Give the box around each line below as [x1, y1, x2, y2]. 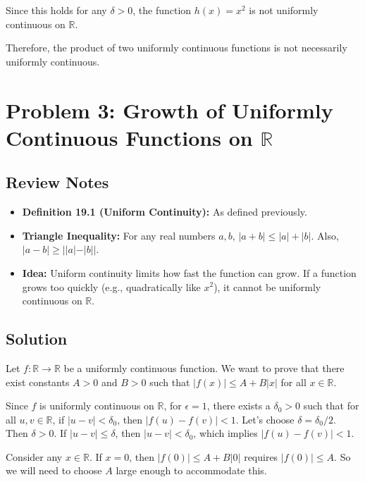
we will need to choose [6, 463, 102, 478]
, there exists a [206, 398, 271, 413]
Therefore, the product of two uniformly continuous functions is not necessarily [6, 40, 347, 55]
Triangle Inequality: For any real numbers [22, 228, 216, 242]
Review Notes [6, 171, 109, 193]
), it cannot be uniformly [214, 279, 321, 294]
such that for [303, 398, 359, 413]
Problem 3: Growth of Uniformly [6, 95, 333, 124]
